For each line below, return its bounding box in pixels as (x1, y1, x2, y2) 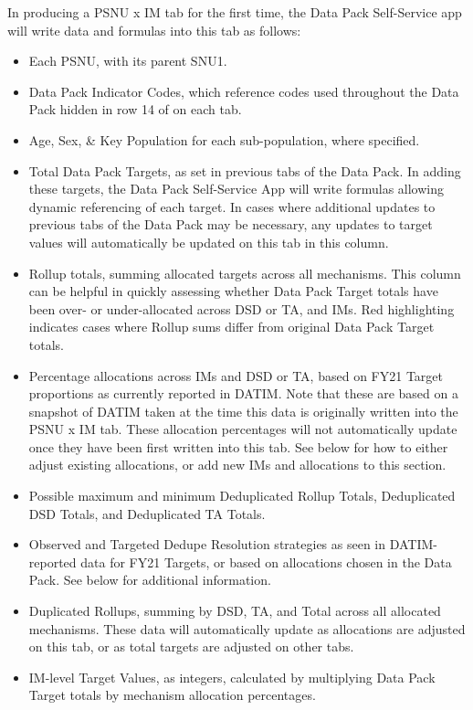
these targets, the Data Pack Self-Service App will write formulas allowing (28, 179, 444, 198)
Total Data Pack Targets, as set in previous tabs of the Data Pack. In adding (28, 161, 461, 180)
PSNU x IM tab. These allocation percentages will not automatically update (28, 419, 457, 439)
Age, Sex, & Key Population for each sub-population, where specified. (28, 130, 420, 149)
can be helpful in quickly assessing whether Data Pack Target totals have (28, 281, 438, 301)
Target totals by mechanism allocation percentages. (28, 685, 316, 705)
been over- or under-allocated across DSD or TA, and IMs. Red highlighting (28, 299, 455, 318)
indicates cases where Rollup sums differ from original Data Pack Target (28, 317, 435, 336)
